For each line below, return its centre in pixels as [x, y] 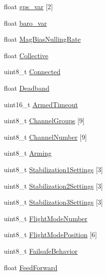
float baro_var [25, 23]
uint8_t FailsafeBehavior [41, 251]
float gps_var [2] [29, 6]
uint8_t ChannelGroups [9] [44, 121]
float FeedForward [31, 267]
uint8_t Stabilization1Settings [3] [53, 169]
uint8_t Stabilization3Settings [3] [53, 202]
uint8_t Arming [28, 153]
